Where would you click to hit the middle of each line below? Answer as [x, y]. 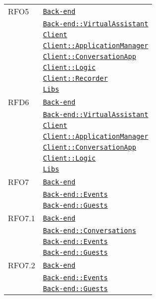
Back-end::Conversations [89, 231]
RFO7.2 [22, 265]
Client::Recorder [75, 78]
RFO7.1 [22, 218]
